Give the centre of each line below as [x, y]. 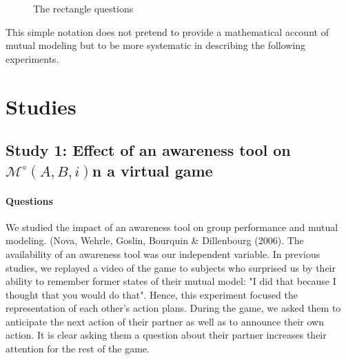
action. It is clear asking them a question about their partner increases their [166, 335]
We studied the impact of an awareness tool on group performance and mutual [172, 227]
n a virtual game [152, 170]
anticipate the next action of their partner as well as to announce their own [165, 321]
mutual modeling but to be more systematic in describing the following [156, 45]
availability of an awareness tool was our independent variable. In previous [163, 253]
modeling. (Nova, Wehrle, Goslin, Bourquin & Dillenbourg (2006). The [155, 240]
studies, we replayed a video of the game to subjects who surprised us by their [171, 267]
